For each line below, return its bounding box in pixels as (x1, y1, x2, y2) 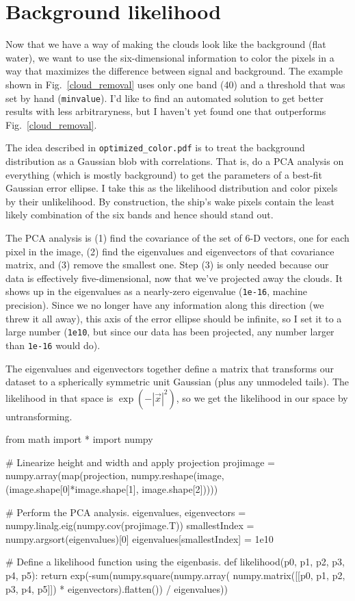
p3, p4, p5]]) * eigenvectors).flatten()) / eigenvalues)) (5, 581, 228, 596)
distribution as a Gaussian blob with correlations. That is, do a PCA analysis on (5, 154, 344, 168)
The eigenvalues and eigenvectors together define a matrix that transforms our (5, 361, 334, 375)
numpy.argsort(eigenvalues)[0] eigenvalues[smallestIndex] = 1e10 (5, 531, 274, 546)
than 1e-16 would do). (5, 337, 101, 352)
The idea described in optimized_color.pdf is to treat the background (5, 140, 305, 155)
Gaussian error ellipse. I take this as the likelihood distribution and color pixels (5, 181, 338, 195)
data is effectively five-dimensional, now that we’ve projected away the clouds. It (5, 270, 343, 285)
